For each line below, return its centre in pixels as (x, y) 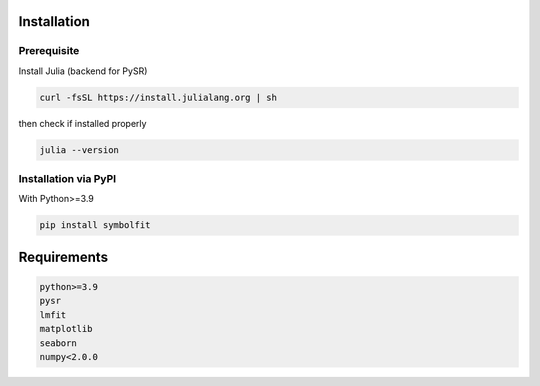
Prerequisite (49, 51)
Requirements (63, 256)
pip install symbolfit (95, 225)
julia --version (79, 149)
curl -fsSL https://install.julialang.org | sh (158, 97)
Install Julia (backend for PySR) (83, 71)
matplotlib (66, 329)
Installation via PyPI (67, 179)
